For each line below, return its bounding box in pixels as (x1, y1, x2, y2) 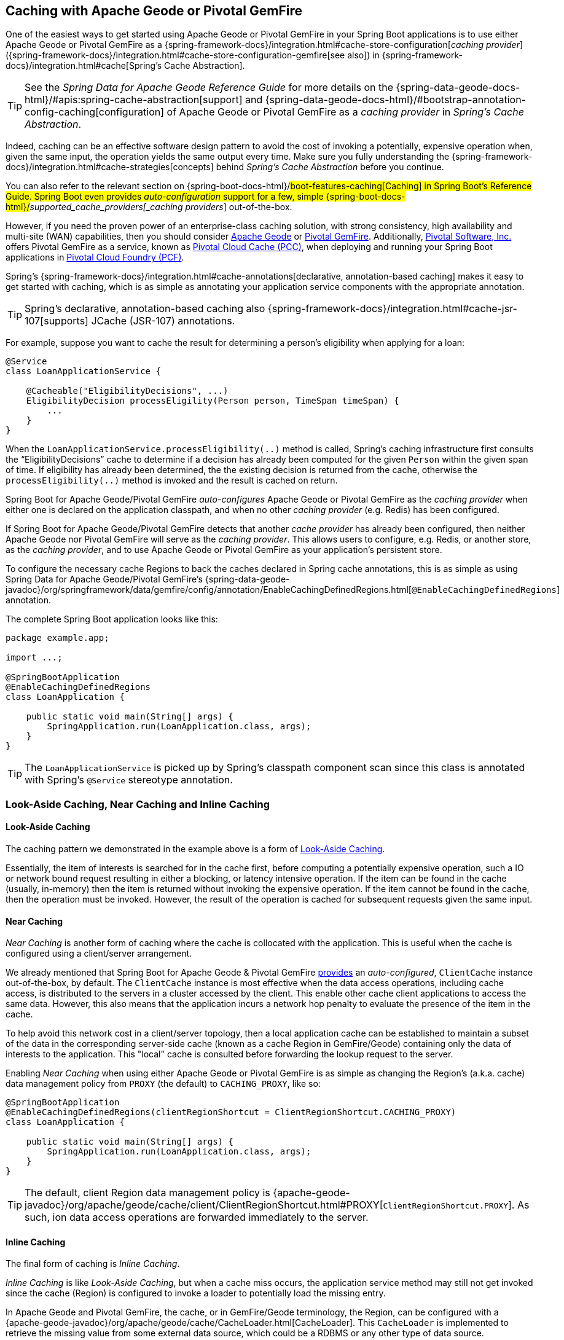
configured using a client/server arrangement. (6, 948, 192, 959)
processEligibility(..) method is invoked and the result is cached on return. (6, 475, 338, 486)
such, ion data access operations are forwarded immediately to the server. (25, 1211, 369, 1224)
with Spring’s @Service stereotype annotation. (25, 774, 233, 786)
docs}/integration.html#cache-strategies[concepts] (6, 162, 214, 173)
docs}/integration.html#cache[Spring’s (6, 60, 162, 71)
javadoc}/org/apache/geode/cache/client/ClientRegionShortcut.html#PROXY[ (25, 1199, 383, 1212)
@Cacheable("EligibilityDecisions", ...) (26, 386, 229, 396)
